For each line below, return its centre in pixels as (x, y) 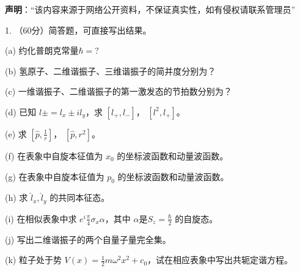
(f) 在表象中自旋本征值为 (54, 155)
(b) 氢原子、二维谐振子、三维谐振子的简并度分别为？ (111, 70)
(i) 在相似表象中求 (41, 218)
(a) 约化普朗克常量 (42, 50)
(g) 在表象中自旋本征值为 (55, 176)
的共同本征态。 (80, 197)
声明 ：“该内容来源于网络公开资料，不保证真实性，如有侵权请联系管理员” (150, 9)
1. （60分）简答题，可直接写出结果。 (78, 30)
